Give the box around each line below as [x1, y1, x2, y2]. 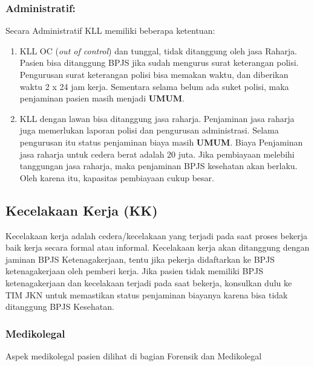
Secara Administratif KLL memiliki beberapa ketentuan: [5, 24, 215, 37]
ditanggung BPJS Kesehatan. [5, 300, 114, 313]
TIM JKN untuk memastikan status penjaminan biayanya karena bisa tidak [5, 288, 288, 301]
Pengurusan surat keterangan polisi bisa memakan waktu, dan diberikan [19, 68, 289, 80]
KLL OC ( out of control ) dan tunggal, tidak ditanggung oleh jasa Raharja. [19, 44, 297, 57]
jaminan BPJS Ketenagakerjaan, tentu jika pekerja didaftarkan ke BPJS [5, 252, 275, 265]
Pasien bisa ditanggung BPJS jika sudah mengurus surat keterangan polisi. [19, 56, 299, 69]
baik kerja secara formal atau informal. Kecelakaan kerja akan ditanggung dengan [5, 241, 310, 254]
